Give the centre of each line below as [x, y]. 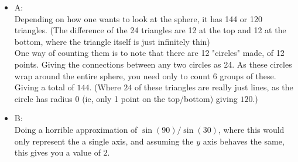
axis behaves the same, [244, 141]
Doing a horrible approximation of [76, 129]
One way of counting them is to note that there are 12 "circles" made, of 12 [149, 53]
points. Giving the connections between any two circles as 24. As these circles [153, 64]
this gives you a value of [57, 152]
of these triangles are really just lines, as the [214, 87]
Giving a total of [44, 87]
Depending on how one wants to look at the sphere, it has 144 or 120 [138, 18]
